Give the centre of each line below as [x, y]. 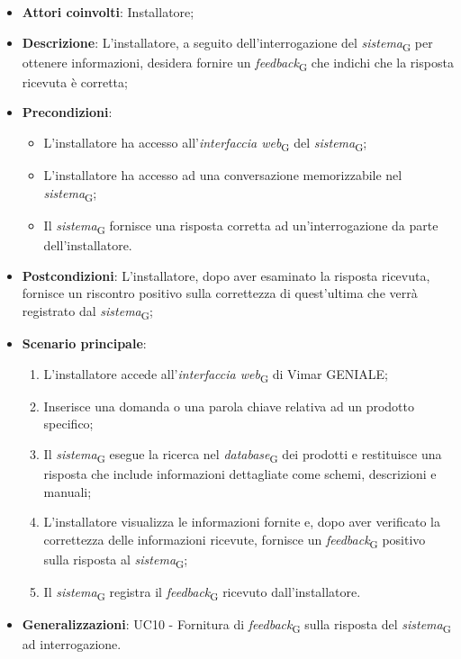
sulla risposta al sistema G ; [116, 560]
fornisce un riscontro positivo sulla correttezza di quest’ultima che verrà [220, 293]
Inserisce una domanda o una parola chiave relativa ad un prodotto [229, 406]
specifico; [68, 424]
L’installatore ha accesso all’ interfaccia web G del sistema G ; [205, 144]
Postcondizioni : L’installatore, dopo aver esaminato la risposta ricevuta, [226, 275]
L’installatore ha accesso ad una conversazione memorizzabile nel [223, 175]
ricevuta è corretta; [75, 81]
